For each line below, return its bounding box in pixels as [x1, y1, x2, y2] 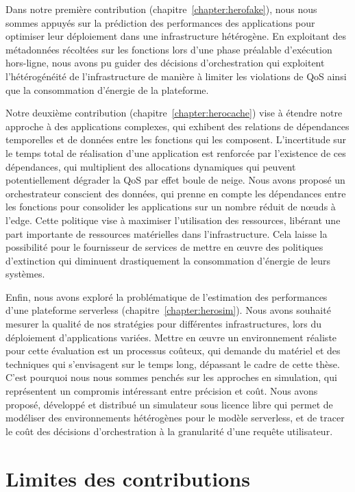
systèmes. [5, 267, 45, 281]
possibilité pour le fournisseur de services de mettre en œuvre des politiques [5, 240, 323, 254]
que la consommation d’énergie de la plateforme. [5, 82, 209, 97]
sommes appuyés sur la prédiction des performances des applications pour [5, 15, 315, 29]
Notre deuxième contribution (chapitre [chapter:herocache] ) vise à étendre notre [5, 106, 343, 120]
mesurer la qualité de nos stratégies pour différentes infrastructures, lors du [5, 317, 322, 331]
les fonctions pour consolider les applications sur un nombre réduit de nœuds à [5, 199, 336, 214]
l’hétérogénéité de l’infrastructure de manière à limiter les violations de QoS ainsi [5, 69, 347, 83]
